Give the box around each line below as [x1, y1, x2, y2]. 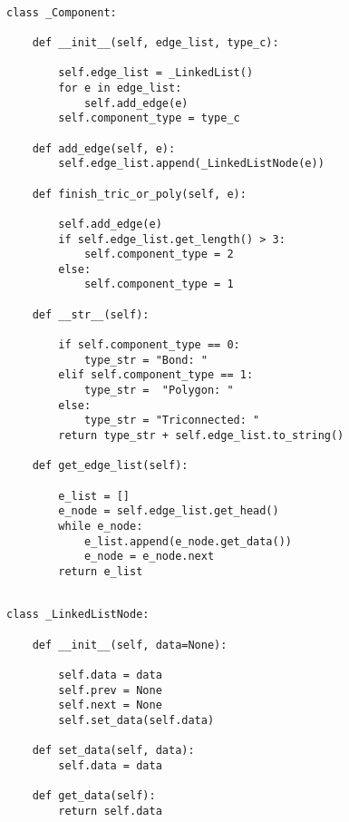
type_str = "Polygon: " [83, 384, 234, 397]
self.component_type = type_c [58, 112, 240, 125]
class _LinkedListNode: [6, 608, 150, 621]
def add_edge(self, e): [32, 142, 176, 155]
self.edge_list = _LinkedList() [58, 66, 254, 80]
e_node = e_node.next [83, 550, 215, 563]
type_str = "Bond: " [83, 353, 208, 367]
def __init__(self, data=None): [32, 638, 228, 651]
